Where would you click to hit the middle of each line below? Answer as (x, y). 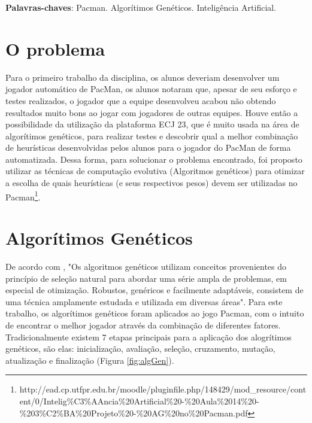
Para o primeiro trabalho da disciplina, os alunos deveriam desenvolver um (143, 77)
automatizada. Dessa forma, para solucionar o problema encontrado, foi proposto (154, 159)
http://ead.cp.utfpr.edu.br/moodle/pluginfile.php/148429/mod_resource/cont (163, 389)
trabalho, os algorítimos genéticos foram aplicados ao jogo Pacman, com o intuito (155, 313)
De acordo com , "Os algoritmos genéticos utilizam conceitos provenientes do (146, 267)
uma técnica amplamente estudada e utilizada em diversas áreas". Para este (144, 301)
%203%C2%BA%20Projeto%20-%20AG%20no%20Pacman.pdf (134, 413)
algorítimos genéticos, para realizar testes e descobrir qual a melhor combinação (152, 136)
